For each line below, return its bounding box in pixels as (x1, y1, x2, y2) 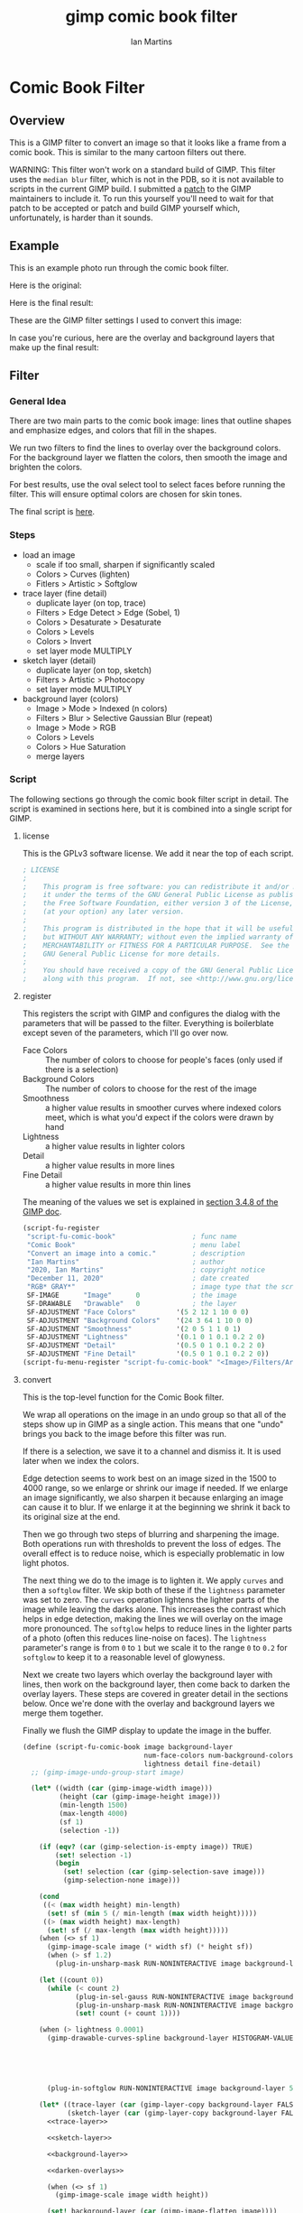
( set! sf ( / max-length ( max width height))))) (46, 1925, 229, 1935)
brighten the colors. (9, 462, 83, 473)
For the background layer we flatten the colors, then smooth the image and (9, 452, 288, 463)
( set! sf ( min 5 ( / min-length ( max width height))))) (46, 1909, 258, 1918)
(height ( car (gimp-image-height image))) (59, 1792, 221, 1801)
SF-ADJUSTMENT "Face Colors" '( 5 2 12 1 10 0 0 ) (26, 1307, 250, 1317)
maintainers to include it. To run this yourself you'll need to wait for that (9, 192, 274, 204)
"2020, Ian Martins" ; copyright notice (26, 1265, 266, 1274)
